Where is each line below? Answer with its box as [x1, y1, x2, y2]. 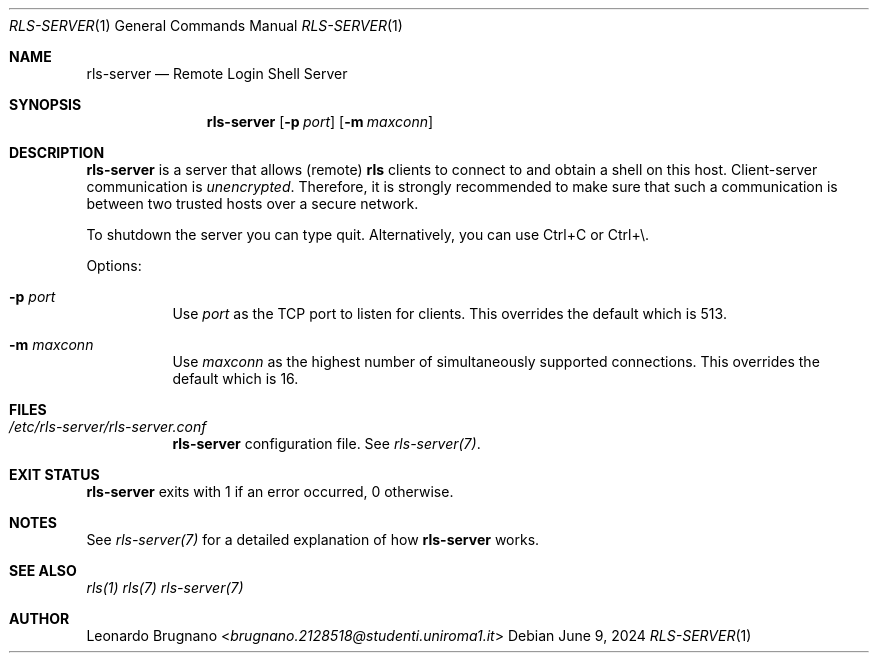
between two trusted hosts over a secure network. [86, 195, 419, 212]
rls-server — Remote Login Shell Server [86, 65, 348, 82]
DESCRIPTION [9, 144, 105, 161]
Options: [86, 257, 142, 274]
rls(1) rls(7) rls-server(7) [86, 579, 244, 596]
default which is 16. [172, 370, 299, 387]
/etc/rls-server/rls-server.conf [9, 418, 207, 435]
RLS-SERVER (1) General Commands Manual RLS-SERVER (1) [9, 17, 403, 34]
